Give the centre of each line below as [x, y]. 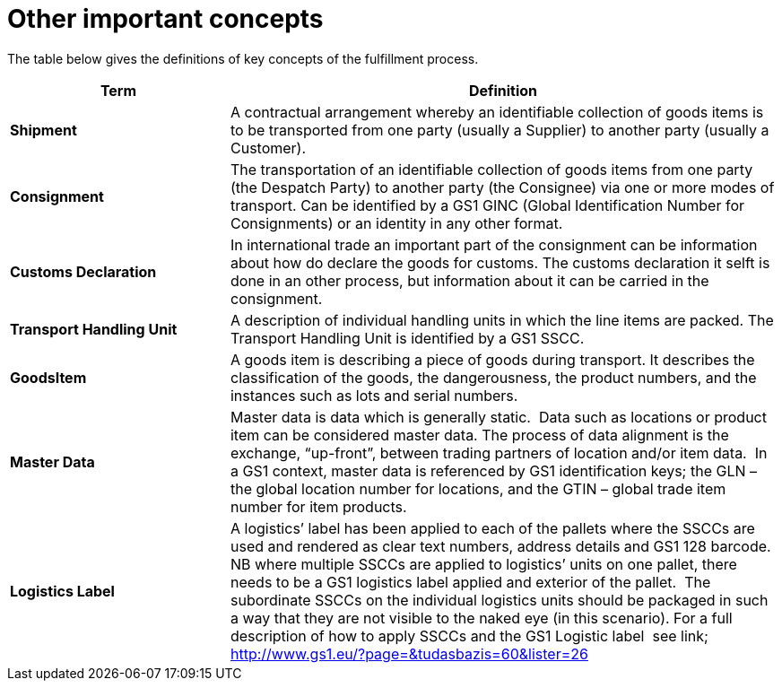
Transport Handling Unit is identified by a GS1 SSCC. [407, 338]
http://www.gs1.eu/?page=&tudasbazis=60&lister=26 [409, 653]
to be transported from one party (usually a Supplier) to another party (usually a [500, 130]
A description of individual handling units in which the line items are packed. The [502, 320]
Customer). [268, 148]
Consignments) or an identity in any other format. [396, 223]
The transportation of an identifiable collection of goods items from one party [491, 169]
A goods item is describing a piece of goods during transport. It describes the [492, 359]
